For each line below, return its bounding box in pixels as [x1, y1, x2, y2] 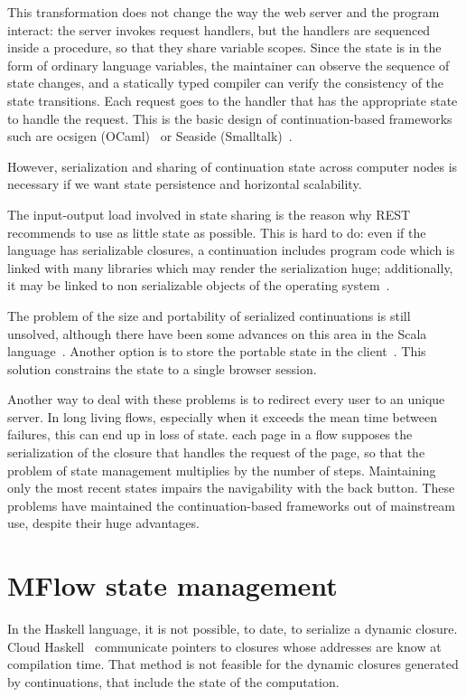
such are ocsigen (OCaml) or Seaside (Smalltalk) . [7, 127, 293, 146]
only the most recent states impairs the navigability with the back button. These [7, 478, 455, 497]
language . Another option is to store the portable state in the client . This [7, 342, 426, 361]
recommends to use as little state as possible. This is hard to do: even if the [7, 222, 426, 241]
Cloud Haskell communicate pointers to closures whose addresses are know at [7, 636, 442, 655]
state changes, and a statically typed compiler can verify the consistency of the [7, 73, 444, 92]
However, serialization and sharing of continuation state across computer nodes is [7, 156, 458, 175]
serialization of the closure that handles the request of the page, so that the [7, 443, 425, 462]
